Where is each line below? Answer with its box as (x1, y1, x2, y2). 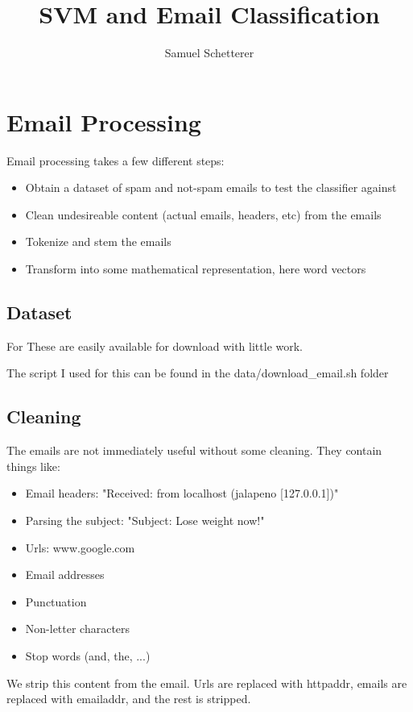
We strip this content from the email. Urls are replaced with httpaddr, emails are (6, 674, 407, 691)
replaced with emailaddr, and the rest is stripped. (6, 690, 251, 707)
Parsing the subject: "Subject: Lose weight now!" (25, 512, 265, 528)
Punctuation (25, 593, 87, 610)
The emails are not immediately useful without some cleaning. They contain (6, 442, 382, 459)
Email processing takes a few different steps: (6, 152, 225, 169)
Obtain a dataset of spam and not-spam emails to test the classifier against (25, 179, 397, 196)
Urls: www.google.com (25, 539, 135, 556)
